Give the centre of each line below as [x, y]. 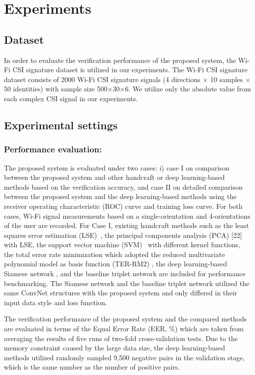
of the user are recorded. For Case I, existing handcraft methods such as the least [127, 225]
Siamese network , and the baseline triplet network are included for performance [125, 274]
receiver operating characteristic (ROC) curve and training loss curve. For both [123, 206]
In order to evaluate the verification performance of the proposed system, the [120, 60]
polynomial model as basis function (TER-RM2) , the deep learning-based [116, 264]
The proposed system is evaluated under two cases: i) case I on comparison [117, 167]
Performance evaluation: [53, 149]
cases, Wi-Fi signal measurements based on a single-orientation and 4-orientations [127, 216]
